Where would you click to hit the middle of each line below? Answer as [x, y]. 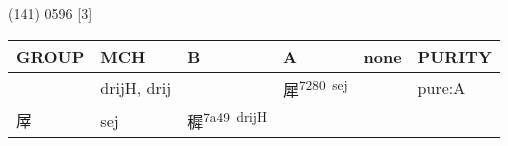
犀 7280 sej [315, 87]
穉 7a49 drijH [227, 120]
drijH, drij [136, 88]
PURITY [454, 56]
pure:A [441, 88]
